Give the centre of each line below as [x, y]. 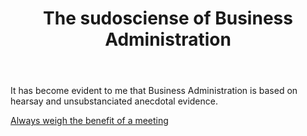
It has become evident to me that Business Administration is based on [154, 91]
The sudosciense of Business [168, 18]
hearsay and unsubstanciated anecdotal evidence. [114, 101]
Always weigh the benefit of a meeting [89, 121]
